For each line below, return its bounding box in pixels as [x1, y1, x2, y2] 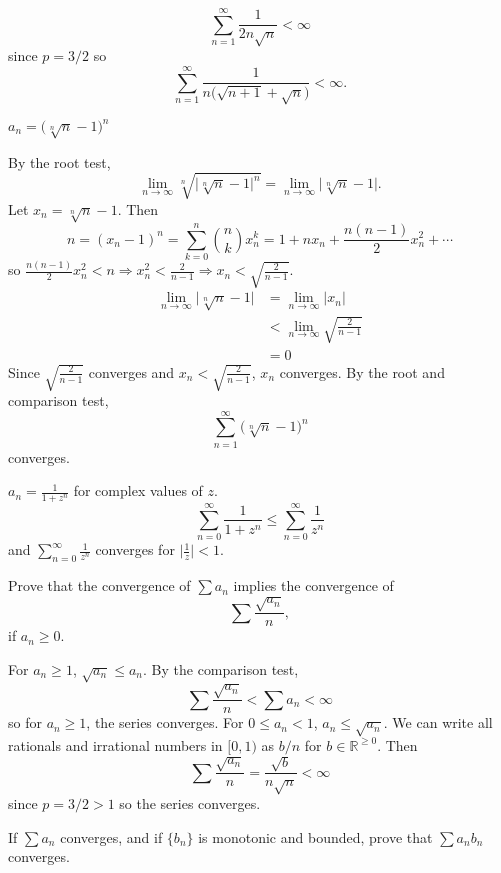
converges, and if [60, 826, 163, 847]
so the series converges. [119, 793, 261, 814]
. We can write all [383, 712, 493, 733]
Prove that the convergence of [8, 575, 191, 596]
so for [8, 712, 42, 733]
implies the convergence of [233, 575, 394, 596]
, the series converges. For [86, 712, 244, 733]
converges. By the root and [279, 361, 445, 382]
